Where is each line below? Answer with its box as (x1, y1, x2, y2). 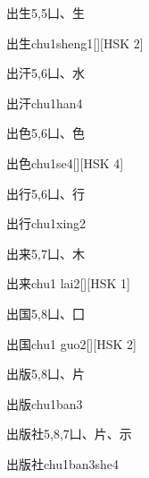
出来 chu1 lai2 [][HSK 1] (6, 274, 130, 293)
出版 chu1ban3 (6, 394, 83, 413)
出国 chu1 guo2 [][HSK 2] (6, 334, 137, 353)
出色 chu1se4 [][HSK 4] (6, 153, 124, 172)
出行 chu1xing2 (6, 214, 87, 233)
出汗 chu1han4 (6, 93, 83, 112)
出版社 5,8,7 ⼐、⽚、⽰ (6, 424, 132, 443)
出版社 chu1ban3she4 (6, 454, 120, 473)
